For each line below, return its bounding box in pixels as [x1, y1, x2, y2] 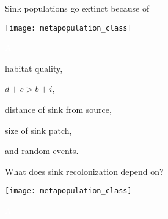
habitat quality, [5, 61, 63, 74]
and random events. [5, 144, 79, 157]
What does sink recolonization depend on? [5, 164, 164, 177]
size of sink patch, [5, 123, 72, 136]
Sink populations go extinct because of [5, 2, 150, 14]
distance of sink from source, [5, 103, 112, 116]
